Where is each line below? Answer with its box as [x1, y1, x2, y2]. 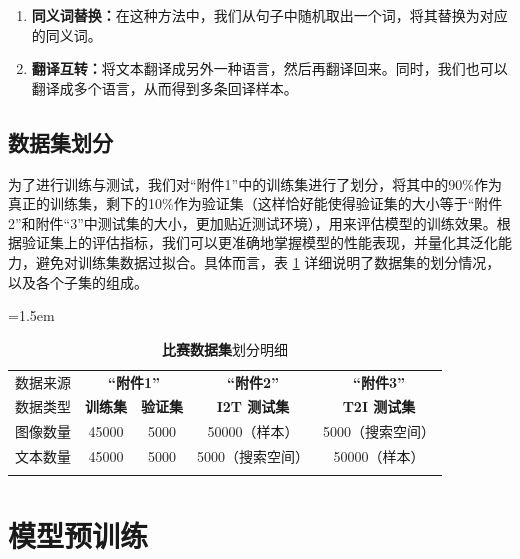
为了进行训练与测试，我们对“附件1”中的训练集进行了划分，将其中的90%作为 [8, 173, 502, 194]
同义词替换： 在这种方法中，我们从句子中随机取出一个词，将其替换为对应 [31, 5, 508, 25]
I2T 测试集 [216, 396, 290, 417]
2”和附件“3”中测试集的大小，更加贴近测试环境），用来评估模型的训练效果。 [8, 212, 497, 233]
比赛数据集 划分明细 [162, 338, 288, 359]
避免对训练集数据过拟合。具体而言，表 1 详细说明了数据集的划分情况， [35, 251, 501, 272]
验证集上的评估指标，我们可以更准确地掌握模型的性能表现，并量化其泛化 [21, 232, 498, 253]
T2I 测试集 [342, 396, 416, 417]
